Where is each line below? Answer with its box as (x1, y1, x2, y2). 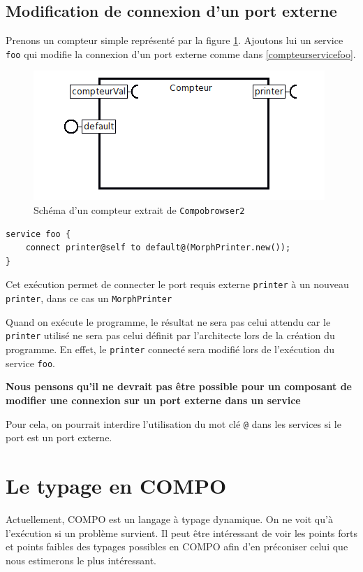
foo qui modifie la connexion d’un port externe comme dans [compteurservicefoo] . (6, 46, 356, 61)
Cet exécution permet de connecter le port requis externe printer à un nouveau (6, 277, 349, 292)
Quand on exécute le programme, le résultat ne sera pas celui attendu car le (6, 314, 331, 329)
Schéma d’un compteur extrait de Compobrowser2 (34, 203, 245, 217)
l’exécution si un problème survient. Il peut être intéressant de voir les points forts (6, 525, 357, 540)
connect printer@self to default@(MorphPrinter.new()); (25, 243, 291, 253)
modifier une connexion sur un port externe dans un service (6, 392, 301, 407)
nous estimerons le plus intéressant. (6, 552, 156, 567)
